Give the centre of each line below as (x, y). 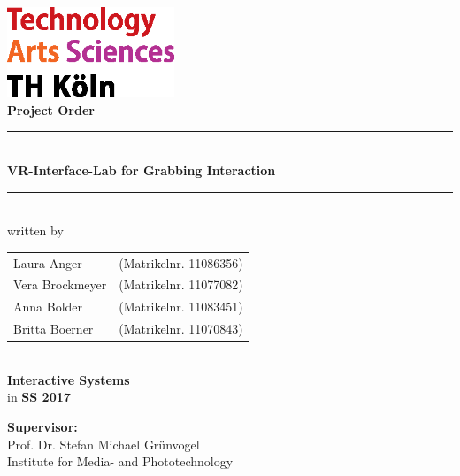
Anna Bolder (48, 307)
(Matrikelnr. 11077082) (181, 284)
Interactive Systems (69, 379)
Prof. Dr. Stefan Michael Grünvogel (103, 444)
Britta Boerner (54, 329)
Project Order (51, 109)
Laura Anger (48, 262)
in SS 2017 (39, 397)
